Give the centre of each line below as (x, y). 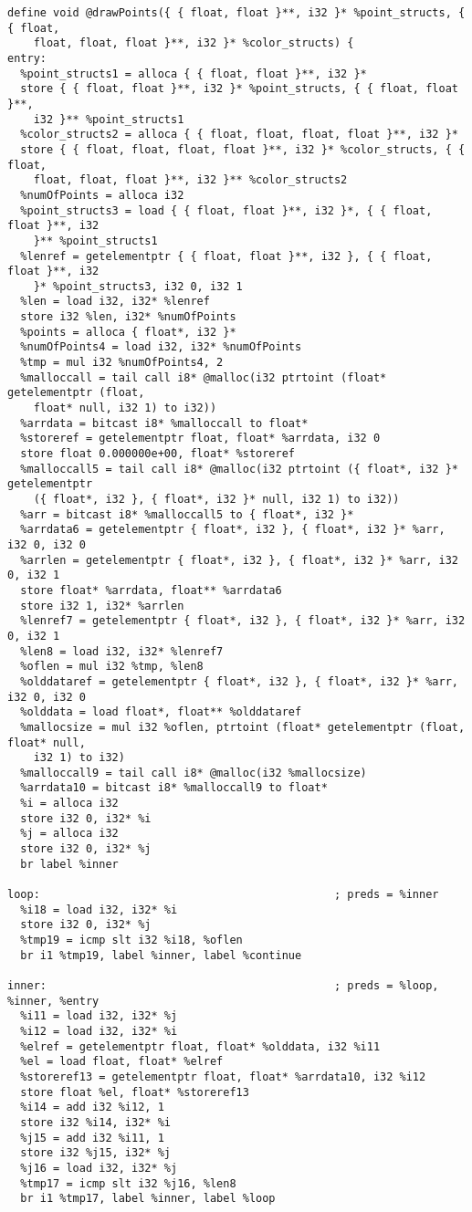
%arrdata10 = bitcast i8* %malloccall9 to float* (174, 788)
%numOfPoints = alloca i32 (102, 195)
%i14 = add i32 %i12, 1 (92, 1108)
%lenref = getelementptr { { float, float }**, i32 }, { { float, (226, 256)
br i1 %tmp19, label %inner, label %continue (161, 955)
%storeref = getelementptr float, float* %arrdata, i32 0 (200, 439)
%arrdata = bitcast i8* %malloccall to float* (164, 423)
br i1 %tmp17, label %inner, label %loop (148, 1199)
